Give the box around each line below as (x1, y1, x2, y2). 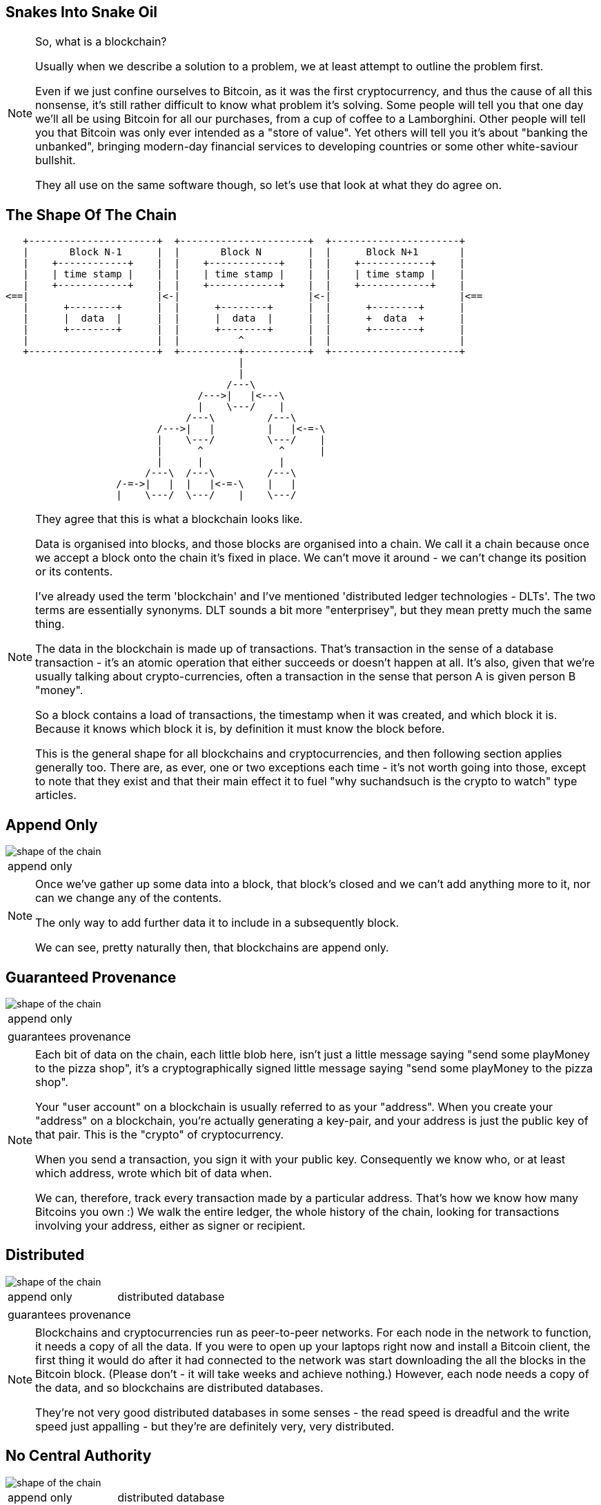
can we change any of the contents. (35, 891, 222, 905)
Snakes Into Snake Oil (6, 3, 158, 21)
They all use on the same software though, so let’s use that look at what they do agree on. (35, 178, 502, 193)
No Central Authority (6, 1447, 152, 1465)
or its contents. (35, 564, 113, 579)
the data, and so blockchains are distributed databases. (35, 1380, 324, 1395)
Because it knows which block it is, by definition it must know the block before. (35, 722, 445, 736)
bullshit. (35, 153, 76, 168)
